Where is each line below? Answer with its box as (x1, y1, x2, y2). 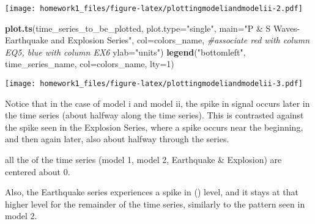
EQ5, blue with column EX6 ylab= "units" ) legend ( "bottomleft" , (5, 45, 246, 58)
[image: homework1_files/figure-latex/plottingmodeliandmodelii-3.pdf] (5, 79, 303, 89)
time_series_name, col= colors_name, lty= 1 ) (5, 57, 174, 70)
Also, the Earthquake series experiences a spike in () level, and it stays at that (5, 186, 298, 198)
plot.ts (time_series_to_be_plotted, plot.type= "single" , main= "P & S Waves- (5, 21, 300, 34)
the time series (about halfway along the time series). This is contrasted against (5, 109, 304, 121)
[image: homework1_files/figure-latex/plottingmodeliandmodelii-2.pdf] (5, 4, 303, 13)
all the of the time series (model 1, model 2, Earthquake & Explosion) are (5, 153, 282, 166)
